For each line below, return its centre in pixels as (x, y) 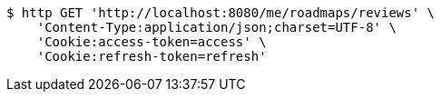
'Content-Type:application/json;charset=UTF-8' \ (216, 27)
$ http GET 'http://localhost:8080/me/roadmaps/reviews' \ (221, 13)
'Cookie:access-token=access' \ (152, 42)
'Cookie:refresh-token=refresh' (152, 56)
